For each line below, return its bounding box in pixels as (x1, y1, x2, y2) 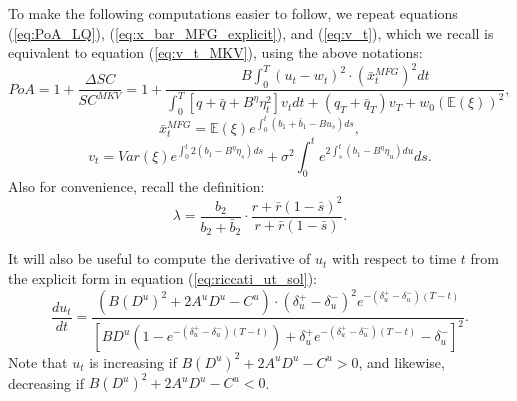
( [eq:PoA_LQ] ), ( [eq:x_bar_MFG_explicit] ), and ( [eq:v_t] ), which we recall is (8, 22, 494, 43)
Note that (8, 351, 68, 372)
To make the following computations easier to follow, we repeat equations (8, 3, 458, 23)
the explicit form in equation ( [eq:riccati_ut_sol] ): (8, 267, 317, 288)
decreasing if (8, 372, 84, 393)
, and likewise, (358, 351, 445, 372)
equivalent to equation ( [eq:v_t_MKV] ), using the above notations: (8, 42, 423, 63)
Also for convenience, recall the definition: (8, 175, 265, 196)
